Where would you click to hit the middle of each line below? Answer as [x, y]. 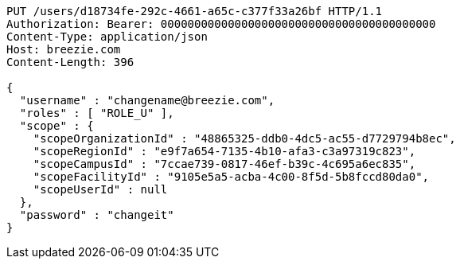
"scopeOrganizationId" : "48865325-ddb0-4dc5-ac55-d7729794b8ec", [244, 138]
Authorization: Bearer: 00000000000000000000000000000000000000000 [221, 24]
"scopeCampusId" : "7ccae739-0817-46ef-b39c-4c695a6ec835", [224, 164]
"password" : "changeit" [97, 215]
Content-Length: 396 [70, 62]
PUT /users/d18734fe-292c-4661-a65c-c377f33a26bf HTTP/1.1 [195, 11]
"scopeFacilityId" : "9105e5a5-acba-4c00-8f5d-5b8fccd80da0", [231, 177]
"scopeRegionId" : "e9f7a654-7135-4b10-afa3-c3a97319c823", [224, 151]
